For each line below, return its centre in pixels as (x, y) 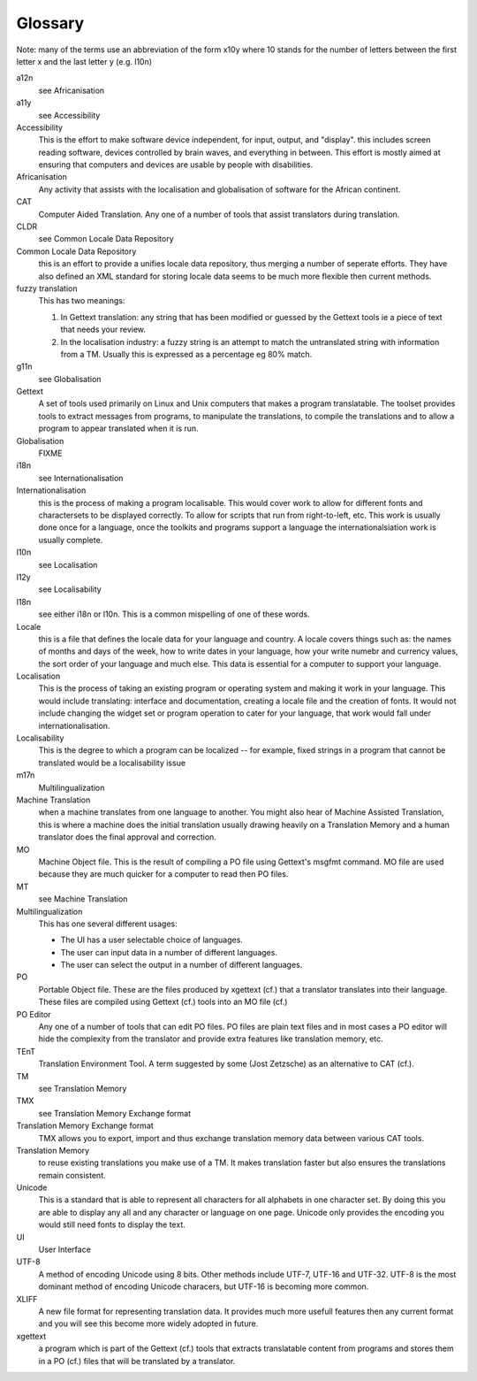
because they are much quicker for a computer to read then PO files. (163, 874)
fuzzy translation (47, 288)
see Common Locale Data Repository (106, 239)
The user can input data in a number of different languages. (169, 952)
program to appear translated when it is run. (118, 428)
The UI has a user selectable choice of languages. (151, 940)
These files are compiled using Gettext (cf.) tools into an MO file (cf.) (163, 1002)
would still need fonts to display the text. (112, 1224)
